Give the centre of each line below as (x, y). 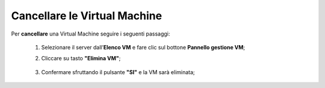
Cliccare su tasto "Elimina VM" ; (81, 58)
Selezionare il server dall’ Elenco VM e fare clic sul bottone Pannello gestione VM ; (143, 47)
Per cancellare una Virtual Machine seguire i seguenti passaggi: (91, 34)
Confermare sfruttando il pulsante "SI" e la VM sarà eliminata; (118, 72)
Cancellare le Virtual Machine (87, 16)
